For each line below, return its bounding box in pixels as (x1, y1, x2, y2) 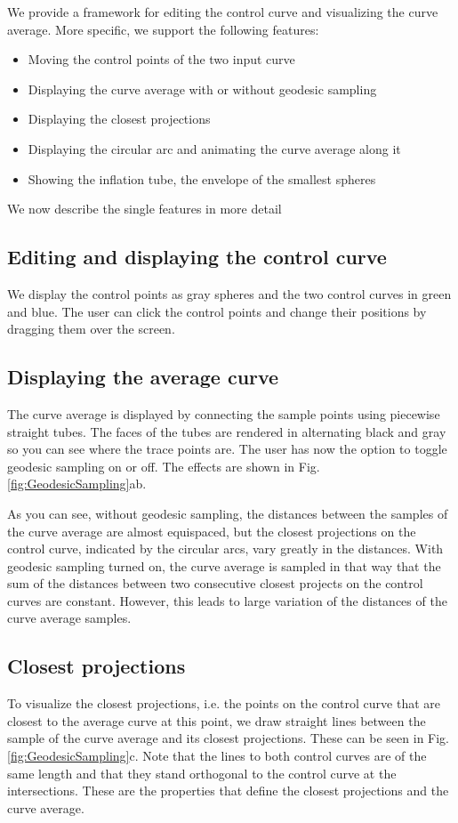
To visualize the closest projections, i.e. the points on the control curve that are (7, 694, 441, 713)
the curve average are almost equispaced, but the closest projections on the (7, 521, 416, 540)
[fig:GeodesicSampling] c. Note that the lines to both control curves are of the (7, 746, 427, 765)
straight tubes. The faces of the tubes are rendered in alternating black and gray (7, 422, 446, 440)
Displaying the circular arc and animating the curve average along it (28, 139, 401, 157)
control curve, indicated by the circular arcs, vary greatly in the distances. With (7, 539, 444, 558)
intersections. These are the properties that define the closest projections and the (7, 781, 449, 800)
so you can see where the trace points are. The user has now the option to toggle (7, 440, 447, 458)
